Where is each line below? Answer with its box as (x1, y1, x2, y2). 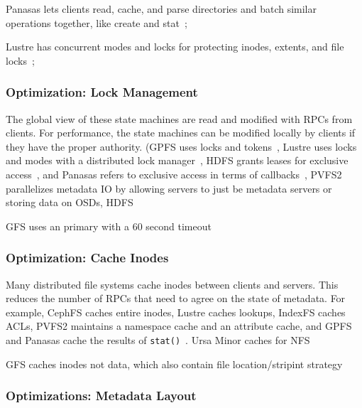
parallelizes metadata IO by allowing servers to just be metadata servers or (6, 181, 332, 195)
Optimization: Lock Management (6, 83, 198, 101)
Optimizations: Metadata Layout (6, 387, 197, 404)
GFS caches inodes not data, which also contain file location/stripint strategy (6, 356, 343, 371)
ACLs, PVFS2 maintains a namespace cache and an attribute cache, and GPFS (6, 318, 352, 333)
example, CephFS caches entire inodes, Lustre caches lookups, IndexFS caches (6, 304, 346, 319)
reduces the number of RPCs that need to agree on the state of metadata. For (6, 291, 346, 306)
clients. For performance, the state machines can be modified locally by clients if (6, 125, 356, 140)
